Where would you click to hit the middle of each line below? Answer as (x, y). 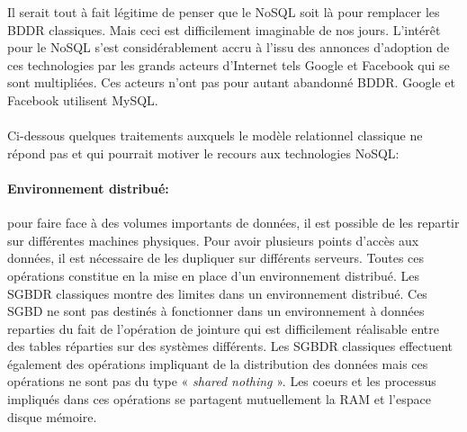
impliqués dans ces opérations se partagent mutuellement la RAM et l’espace (219, 399)
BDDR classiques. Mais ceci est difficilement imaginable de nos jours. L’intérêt (224, 29)
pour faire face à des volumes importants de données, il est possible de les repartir (233, 223)
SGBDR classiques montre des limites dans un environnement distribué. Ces (217, 293)
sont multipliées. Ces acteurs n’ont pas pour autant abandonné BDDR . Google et (231, 82)
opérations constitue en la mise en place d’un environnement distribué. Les (214, 275)
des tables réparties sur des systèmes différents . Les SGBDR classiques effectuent (230, 346)
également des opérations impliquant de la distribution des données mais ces (218, 363)
